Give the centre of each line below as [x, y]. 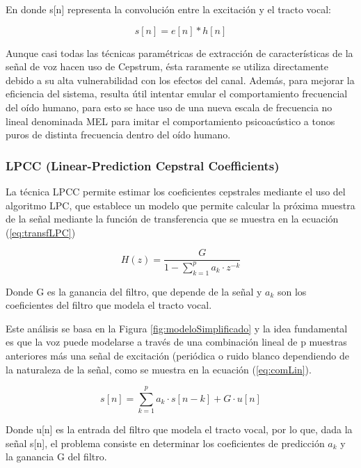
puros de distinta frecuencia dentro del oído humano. [118, 135]
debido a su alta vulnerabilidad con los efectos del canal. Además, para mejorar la [180, 80]
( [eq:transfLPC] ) [41, 232]
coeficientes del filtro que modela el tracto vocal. [109, 305]
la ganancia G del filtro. [56, 457]
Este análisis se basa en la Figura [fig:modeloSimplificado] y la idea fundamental [177, 328]
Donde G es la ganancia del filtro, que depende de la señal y [134, 291]
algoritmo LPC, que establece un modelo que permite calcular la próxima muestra [180, 205]
